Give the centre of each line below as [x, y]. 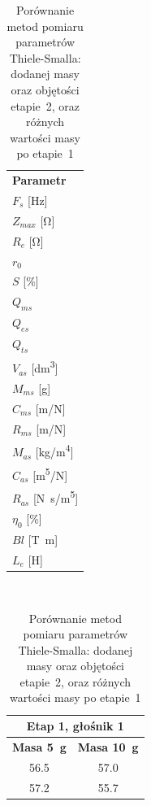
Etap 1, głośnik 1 [75, 726]
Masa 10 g [108, 746]
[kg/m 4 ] [54, 451]
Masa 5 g [39, 746]
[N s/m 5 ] [56, 497]
